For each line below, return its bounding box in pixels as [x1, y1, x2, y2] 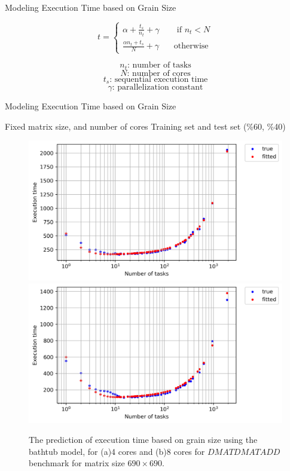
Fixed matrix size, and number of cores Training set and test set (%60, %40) [5, 120, 286, 132]
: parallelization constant [112, 83, 203, 92]
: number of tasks [127, 61, 191, 70]
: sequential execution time [109, 75, 208, 84]
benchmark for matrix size [29, 457, 125, 469]
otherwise [173, 42, 209, 51]
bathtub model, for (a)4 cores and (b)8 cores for [29, 445, 205, 457]
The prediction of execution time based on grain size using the [29, 433, 258, 446]
